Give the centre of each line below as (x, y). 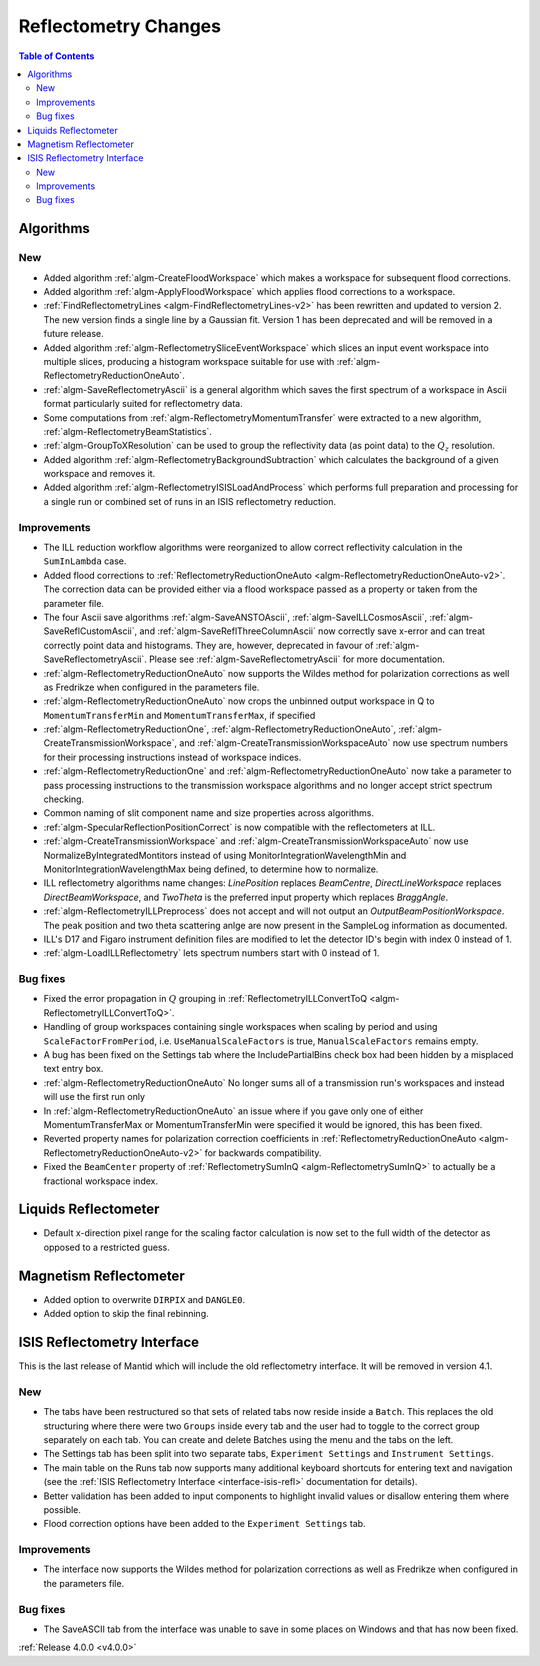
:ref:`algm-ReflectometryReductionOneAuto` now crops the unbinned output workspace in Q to (239, 701)
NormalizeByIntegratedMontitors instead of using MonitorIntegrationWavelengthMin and (225, 855)
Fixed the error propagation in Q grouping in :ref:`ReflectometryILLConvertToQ (205, 999)
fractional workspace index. (101, 1181)
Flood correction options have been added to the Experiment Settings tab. (204, 1524)
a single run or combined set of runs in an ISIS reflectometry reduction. (190, 501)
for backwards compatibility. (263, 1152)
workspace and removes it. (99, 474)
